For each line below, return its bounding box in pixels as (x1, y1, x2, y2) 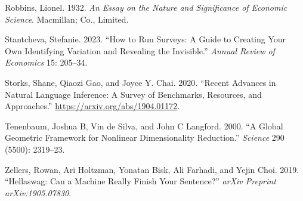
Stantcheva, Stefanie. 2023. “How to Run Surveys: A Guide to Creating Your (5, 33, 286, 45)
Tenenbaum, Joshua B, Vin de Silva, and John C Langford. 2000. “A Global (5, 119, 283, 132)
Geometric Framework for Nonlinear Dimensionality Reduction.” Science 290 (5, 131, 285, 144)
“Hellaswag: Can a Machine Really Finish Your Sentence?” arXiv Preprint (5, 175, 276, 187)
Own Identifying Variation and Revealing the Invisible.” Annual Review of (5, 44, 275, 57)
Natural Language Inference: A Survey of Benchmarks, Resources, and (5, 88, 262, 100)
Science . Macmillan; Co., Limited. (5, 13, 129, 25)
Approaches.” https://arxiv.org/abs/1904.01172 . (5, 100, 180, 112)
